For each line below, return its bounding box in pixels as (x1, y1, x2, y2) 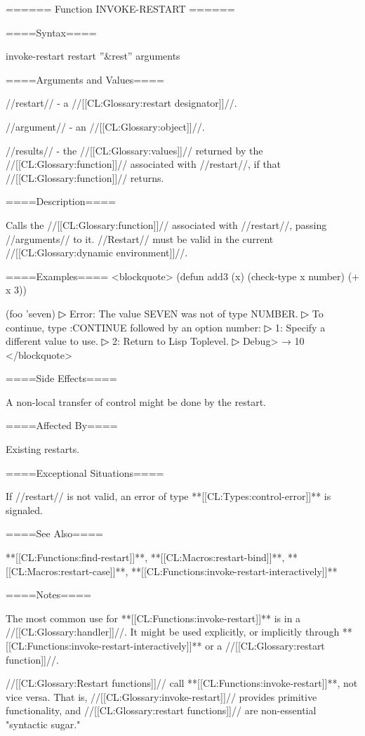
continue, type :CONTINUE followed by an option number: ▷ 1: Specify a (6, 320, 326, 334)
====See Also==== (6, 526, 103, 541)
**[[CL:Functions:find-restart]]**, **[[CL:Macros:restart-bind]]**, (6, 550, 285, 565)
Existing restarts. (6, 442, 80, 456)
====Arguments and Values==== (6, 72, 164, 86)
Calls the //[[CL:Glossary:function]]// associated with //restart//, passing (6, 217, 327, 232)
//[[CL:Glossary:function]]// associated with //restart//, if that (6, 157, 281, 171)
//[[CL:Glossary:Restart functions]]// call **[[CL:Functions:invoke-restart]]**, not (6, 676, 358, 690)
